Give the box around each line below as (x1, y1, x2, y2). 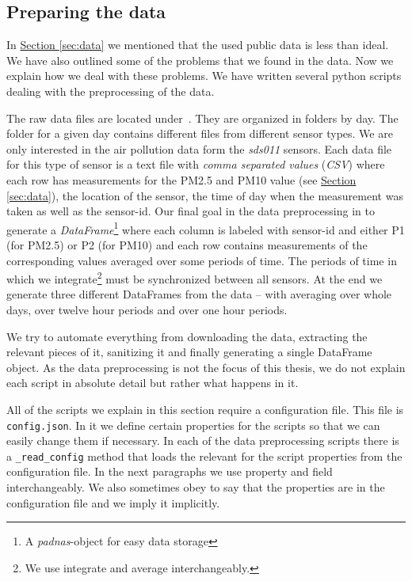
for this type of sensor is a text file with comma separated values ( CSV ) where (6, 156, 385, 173)
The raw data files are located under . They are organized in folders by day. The (6, 109, 399, 126)
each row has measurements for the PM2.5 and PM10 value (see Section (6, 171, 357, 188)
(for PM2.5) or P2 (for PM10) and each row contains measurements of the (6, 236, 368, 253)
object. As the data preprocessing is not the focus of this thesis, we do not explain (6, 359, 406, 375)
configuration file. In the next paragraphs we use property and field (6, 463, 333, 480)
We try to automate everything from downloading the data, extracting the (6, 328, 368, 344)
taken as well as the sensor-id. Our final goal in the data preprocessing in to (6, 203, 375, 219)
